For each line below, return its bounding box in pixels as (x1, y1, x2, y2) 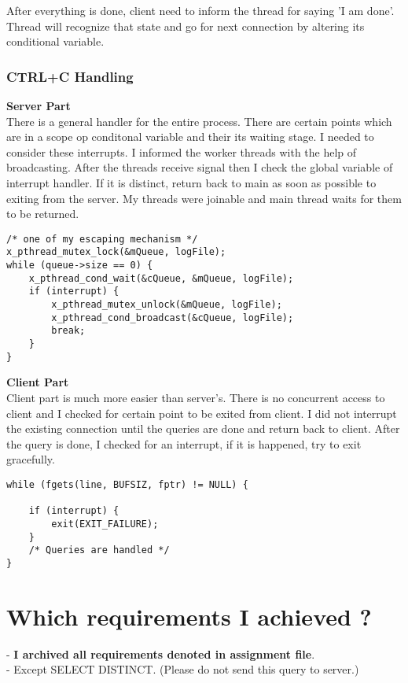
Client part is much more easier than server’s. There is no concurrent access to (6, 389, 385, 405)
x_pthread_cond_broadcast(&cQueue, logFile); (51, 312, 294, 323)
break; (51, 325, 86, 337)
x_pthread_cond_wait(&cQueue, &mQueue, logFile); (28, 272, 294, 284)
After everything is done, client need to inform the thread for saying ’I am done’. (6, 2, 395, 18)
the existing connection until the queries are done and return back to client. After (6, 420, 400, 437)
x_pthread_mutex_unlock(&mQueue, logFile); (51, 299, 282, 311)
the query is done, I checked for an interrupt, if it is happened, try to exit (6, 435, 362, 452)
